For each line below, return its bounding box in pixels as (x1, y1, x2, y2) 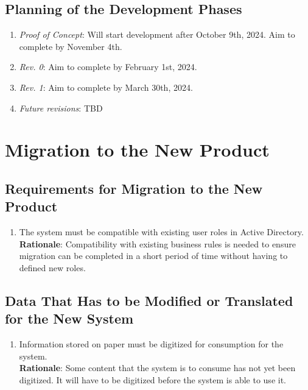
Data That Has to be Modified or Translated (5, 291, 293, 310)
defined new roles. (19, 261, 86, 274)
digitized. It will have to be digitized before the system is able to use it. (19, 373, 286, 386)
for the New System (5, 309, 134, 328)
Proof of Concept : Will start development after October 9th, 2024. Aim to (19, 28, 295, 41)
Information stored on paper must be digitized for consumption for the (19, 338, 284, 350)
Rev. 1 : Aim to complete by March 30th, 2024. (19, 80, 193, 93)
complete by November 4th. (19, 40, 122, 52)
